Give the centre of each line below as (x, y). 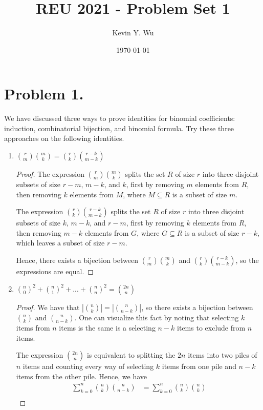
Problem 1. (44, 94)
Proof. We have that (48, 307)
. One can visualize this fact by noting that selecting (157, 317)
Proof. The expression (50, 174)
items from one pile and (199, 366)
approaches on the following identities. (64, 138)
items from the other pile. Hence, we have (82, 376)
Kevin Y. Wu (133, 33)
